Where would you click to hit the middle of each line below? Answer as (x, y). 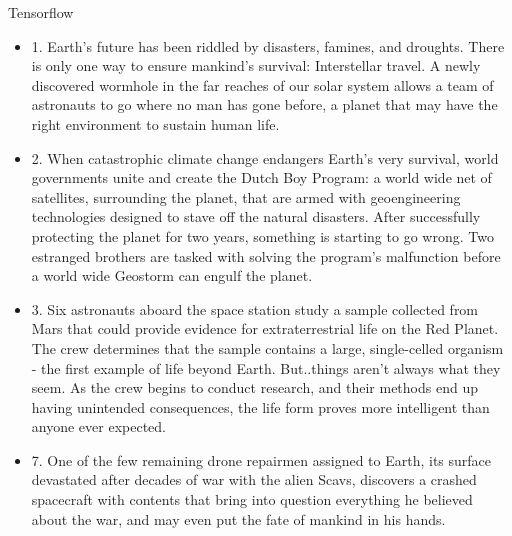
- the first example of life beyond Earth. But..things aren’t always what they (266, 367)
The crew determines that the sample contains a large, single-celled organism (267, 347)
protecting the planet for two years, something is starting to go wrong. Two (262, 235)
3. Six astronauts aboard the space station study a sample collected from (255, 308)
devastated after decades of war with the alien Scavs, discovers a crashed (254, 479)
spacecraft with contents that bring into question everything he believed (252, 499)
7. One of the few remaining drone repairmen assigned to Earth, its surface (261, 459)
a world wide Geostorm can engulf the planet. (172, 275)
